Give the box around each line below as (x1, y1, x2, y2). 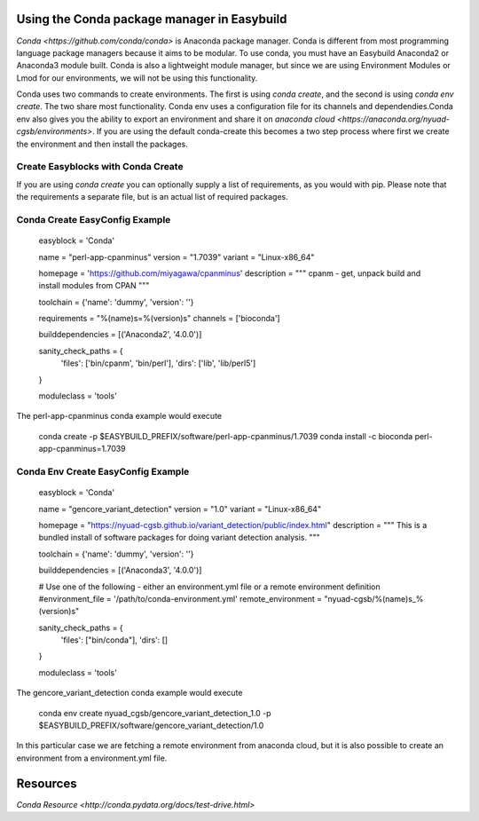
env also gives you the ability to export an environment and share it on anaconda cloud (16, 114, 335, 124)
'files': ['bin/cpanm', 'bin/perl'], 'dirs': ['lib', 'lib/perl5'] (60, 358, 256, 368)
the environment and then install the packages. (16, 138, 188, 149)
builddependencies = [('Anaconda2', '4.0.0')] (38, 329, 202, 340)
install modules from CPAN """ (38, 280, 150, 291)
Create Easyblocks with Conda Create (16, 161, 184, 173)
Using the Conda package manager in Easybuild (16, 12, 287, 27)
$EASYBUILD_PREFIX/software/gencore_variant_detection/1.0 (38, 720, 264, 731)
